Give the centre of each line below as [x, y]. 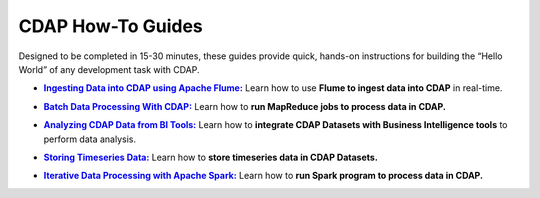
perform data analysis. [90, 139]
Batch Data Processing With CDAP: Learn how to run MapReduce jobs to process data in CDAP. [245, 106]
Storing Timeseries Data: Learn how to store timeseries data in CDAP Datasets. [211, 157]
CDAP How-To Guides [111, 26]
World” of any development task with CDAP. [109, 69]
